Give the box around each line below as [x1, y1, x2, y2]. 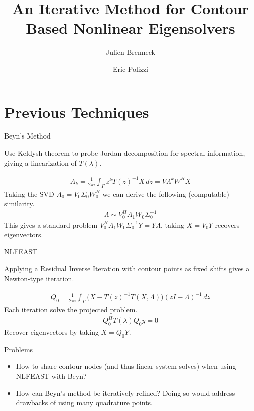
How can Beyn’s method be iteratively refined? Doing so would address [16, 387, 235, 398]
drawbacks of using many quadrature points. [16, 397, 153, 408]
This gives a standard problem [4, 219, 98, 230]
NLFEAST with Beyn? [16, 370, 87, 381]
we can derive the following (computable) [102, 188, 229, 199]
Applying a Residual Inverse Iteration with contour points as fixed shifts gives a [4, 263, 250, 273]
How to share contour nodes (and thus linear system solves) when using [16, 361, 236, 371]
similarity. [4, 198, 35, 209]
